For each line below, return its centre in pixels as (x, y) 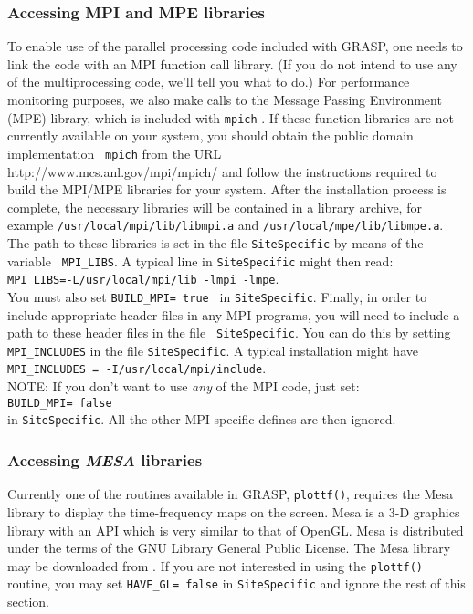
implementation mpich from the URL (115, 153)
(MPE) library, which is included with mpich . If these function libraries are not (231, 117)
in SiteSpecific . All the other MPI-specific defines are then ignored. (202, 419)
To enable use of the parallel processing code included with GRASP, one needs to (235, 46)
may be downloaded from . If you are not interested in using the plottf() (215, 565)
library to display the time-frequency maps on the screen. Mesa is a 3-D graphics (234, 511)
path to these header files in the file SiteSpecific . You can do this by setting (229, 333)
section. (28, 601)
